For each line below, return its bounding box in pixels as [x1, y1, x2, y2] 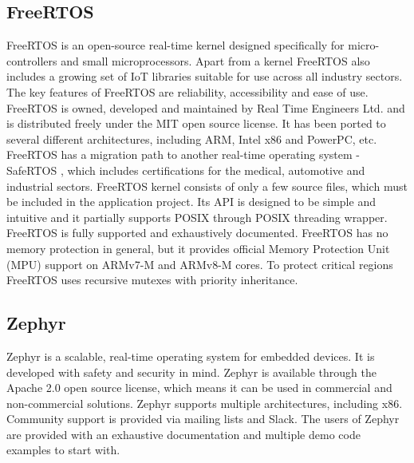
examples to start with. [6, 441, 120, 458]
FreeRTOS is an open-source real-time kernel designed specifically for [6, 37, 345, 53]
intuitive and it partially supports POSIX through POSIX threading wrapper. [6, 208, 388, 225]
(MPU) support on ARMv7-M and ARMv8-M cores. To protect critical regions [6, 255, 393, 272]
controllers [6, 52, 57, 69]
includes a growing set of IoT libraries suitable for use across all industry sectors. [6, 68, 403, 85]
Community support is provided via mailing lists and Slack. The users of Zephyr [6, 410, 400, 427]
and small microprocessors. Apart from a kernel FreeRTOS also [61, 52, 370, 69]
